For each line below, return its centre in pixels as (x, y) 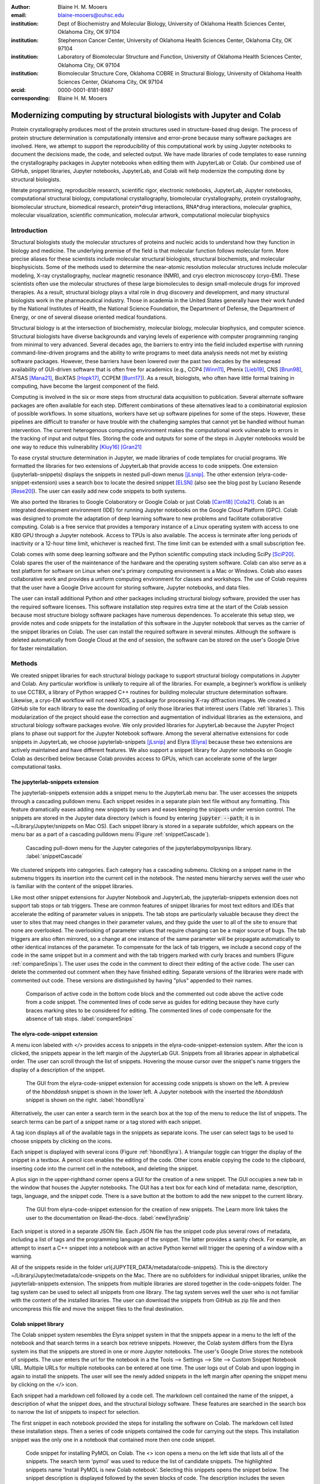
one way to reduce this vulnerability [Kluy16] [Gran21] (76, 447)
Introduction (29, 230)
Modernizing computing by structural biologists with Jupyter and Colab (146, 115)
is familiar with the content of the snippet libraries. (72, 886)
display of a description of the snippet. (58, 1070)
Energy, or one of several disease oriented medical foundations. (89, 317)
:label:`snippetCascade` (55, 856)
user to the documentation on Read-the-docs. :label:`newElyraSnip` (108, 1217)
